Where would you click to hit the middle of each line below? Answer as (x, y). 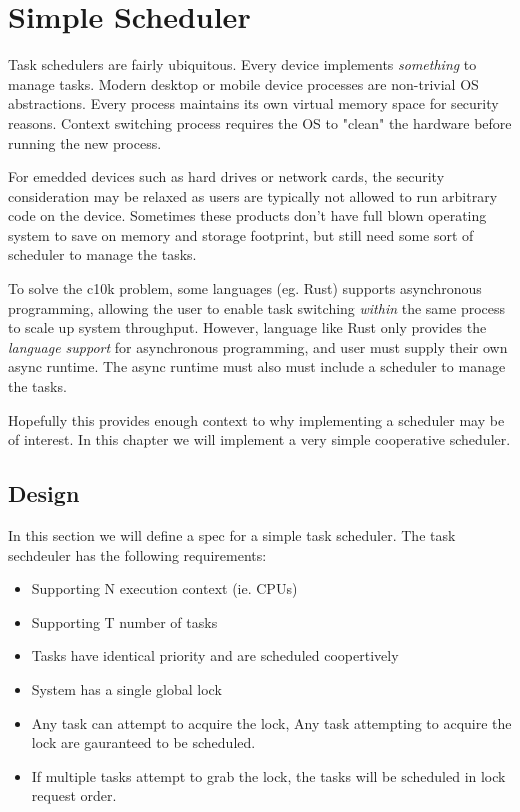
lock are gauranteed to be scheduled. (143, 742)
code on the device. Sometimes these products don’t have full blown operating (247, 215)
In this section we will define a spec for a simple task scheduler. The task (232, 535)
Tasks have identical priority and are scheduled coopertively (215, 655)
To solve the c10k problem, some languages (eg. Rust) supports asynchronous (245, 288)
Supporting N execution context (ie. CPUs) (164, 588)
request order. (74, 795)
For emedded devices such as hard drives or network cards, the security (226, 176)
